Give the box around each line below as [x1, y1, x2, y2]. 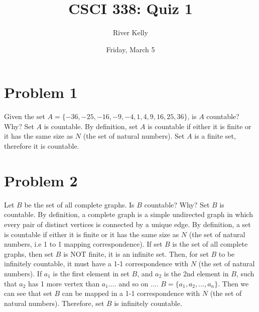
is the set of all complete [172, 239, 248, 249]
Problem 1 [4, 82, 78, 102]
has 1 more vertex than [28, 278, 100, 288]
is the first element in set [53, 268, 129, 278]
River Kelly [113, 27, 148, 38]
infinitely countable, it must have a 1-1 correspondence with [4, 258, 188, 269]
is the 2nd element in [164, 268, 229, 278]
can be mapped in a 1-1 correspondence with [62, 288, 200, 298]
